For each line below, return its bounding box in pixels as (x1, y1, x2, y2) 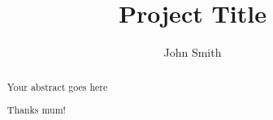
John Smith (163, 44, 222, 61)
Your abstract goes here (6, 79, 108, 93)
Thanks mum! (6, 103, 66, 117)
